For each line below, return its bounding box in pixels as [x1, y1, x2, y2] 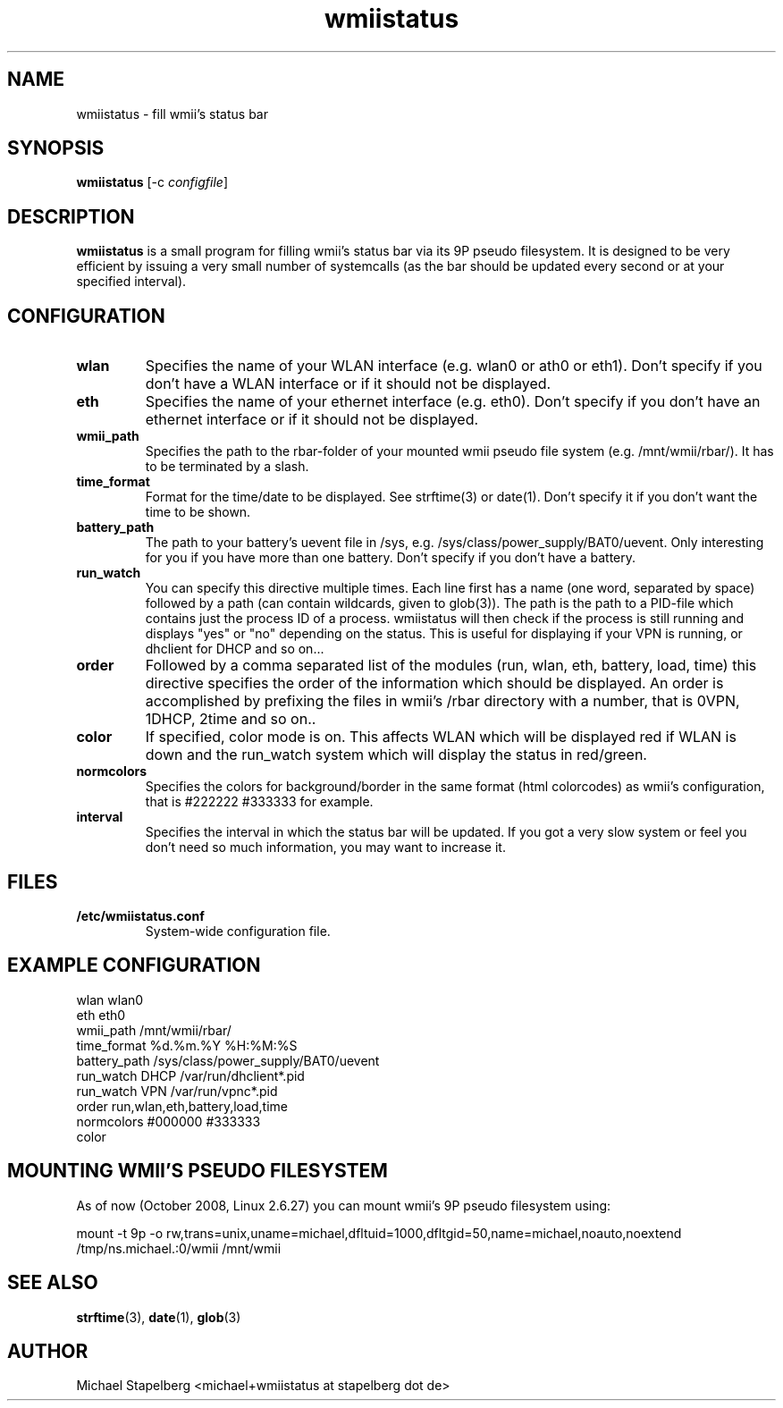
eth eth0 [76, 1007, 126, 1023]
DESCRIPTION [7, 205, 135, 228]
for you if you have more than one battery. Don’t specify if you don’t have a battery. [145, 550, 636, 566]
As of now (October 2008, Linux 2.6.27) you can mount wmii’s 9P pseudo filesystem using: [76, 1197, 611, 1213]
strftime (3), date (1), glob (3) [76, 1309, 241, 1325]
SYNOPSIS [7, 137, 105, 160]
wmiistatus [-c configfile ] [76, 174, 229, 190]
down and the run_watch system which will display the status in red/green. [145, 746, 647, 764]
